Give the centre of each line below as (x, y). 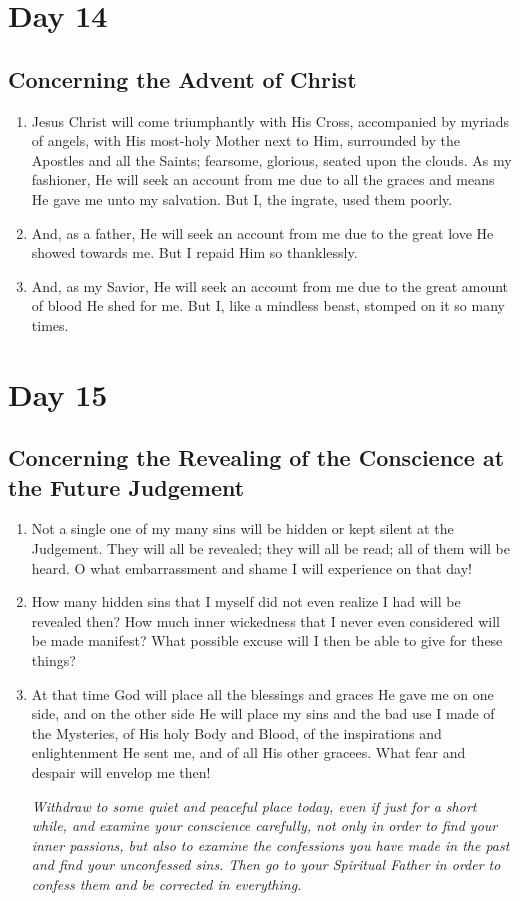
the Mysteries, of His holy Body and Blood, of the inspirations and (236, 732)
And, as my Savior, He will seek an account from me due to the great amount (270, 285)
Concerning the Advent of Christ (182, 78)
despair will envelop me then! (121, 772)
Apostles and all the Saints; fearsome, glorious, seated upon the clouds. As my (271, 159)
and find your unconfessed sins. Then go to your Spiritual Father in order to (266, 864)
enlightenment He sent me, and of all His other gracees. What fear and (248, 752)
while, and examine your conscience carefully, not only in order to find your (264, 825)
